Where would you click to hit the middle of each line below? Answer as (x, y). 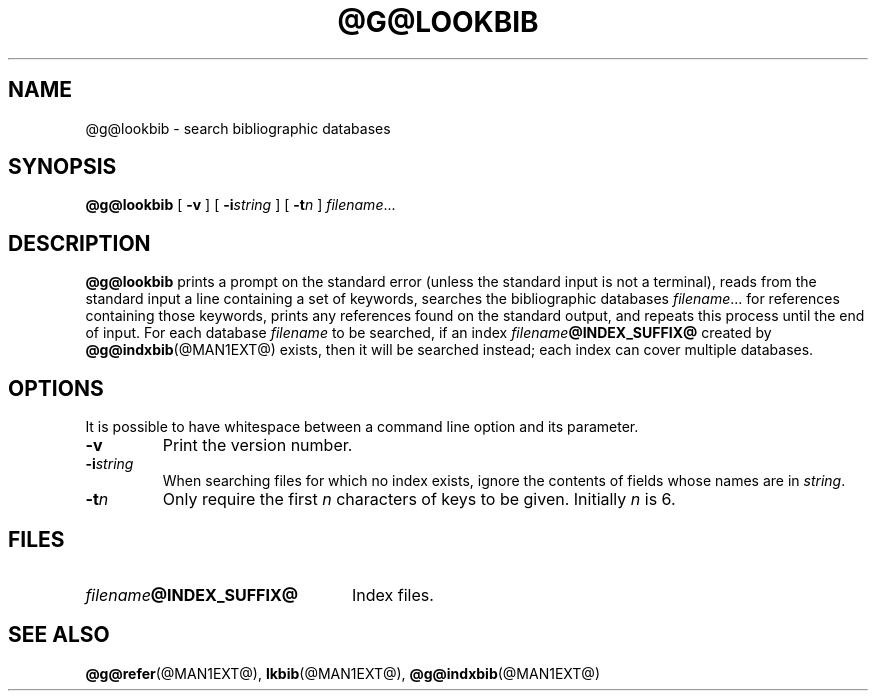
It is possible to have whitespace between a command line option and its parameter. (362, 427)
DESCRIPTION (79, 243)
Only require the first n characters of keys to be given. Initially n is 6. (419, 499)
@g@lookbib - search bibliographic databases (238, 128)
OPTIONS (56, 388)
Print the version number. (257, 445)
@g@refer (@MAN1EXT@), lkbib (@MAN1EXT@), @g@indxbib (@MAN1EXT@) (342, 673)
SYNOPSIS (62, 167)
